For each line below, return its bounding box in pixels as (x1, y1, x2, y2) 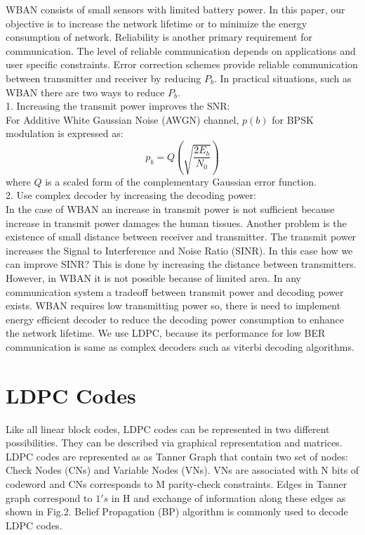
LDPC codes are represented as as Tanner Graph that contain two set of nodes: (6, 449, 348, 463)
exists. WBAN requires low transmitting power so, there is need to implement (6, 298, 341, 313)
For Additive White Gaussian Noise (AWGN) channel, (6, 112, 239, 127)
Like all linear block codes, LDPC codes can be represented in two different (6, 421, 330, 436)
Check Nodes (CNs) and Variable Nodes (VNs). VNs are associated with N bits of (6, 463, 359, 477)
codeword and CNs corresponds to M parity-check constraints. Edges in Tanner (6, 477, 347, 491)
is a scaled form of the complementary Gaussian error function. (45, 174, 317, 188)
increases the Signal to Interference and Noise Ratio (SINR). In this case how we (6, 243, 353, 257)
